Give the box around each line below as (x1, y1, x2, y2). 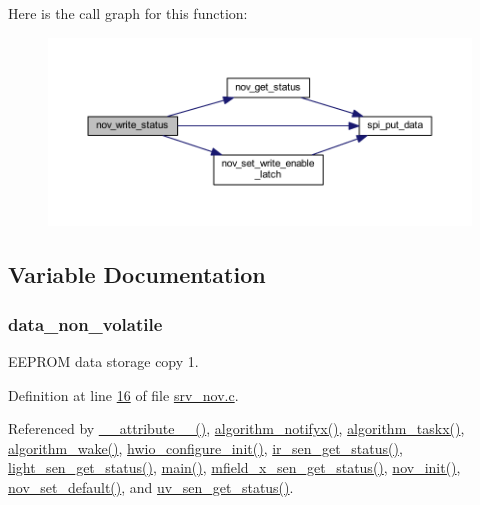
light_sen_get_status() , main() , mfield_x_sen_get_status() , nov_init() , (8, 457, 461, 478)
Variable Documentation (8, 259, 266, 290)
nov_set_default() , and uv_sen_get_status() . (8, 477, 294, 498)
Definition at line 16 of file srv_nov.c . (8, 384, 239, 405)
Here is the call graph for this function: (8, 3, 248, 23)
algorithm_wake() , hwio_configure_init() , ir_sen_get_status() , (8, 437, 403, 458)
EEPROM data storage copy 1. (8, 351, 199, 372)
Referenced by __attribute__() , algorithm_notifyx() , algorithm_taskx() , (8, 418, 465, 439)
